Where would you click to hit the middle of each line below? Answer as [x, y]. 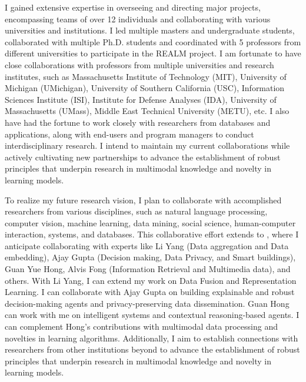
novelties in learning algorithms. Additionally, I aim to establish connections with [152, 338]
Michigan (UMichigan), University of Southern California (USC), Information [145, 88]
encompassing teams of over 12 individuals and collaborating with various [138, 19]
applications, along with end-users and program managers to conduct [129, 134]
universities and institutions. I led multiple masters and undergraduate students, [150, 30]
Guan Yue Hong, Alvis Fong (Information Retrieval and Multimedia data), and [148, 269]
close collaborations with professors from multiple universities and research [139, 64]
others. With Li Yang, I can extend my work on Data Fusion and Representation [151, 280]
